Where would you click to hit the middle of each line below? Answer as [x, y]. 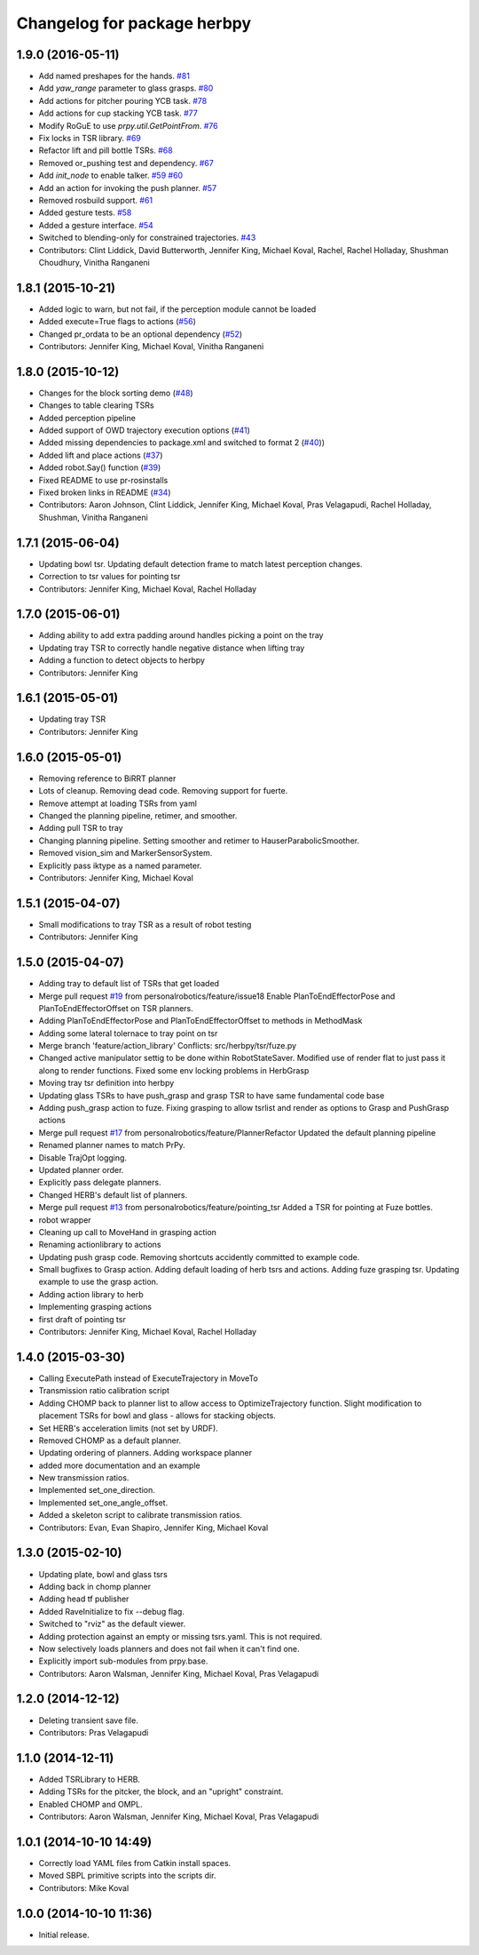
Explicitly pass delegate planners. [100, 1183]
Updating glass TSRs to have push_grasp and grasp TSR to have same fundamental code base [212, 1095]
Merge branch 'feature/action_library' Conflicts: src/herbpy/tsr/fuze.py [168, 1046]
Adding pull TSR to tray [81, 828]
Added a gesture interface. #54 [96, 225]
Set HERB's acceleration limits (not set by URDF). [129, 1428]
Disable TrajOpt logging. [83, 1157]
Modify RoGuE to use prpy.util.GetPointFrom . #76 [128, 125]
